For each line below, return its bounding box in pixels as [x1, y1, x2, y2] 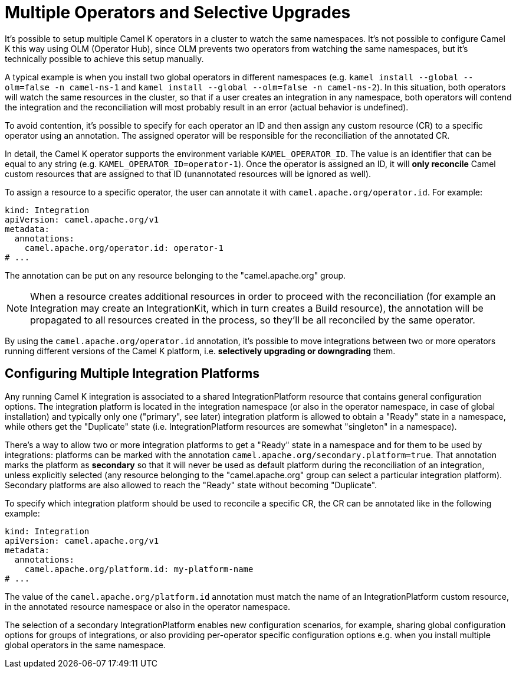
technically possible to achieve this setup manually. [5, 53, 204, 64]
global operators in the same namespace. [5, 639, 166, 650]
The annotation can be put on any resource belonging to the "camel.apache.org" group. [5, 270, 346, 280]
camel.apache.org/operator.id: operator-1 [24, 243, 224, 253]
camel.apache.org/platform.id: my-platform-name [24, 564, 254, 574]
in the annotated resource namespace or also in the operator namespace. [5, 601, 291, 612]
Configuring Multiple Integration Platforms [5, 366, 260, 381]
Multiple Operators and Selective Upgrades [5, 2, 351, 22]
